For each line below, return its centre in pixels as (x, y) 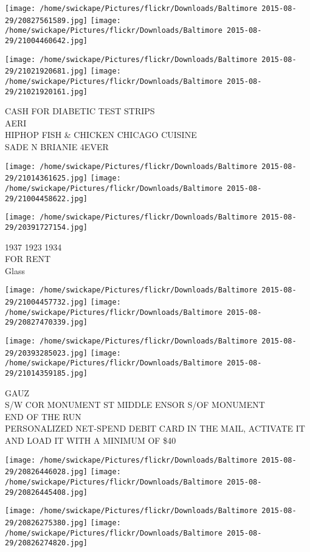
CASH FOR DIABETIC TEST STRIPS (80, 111)
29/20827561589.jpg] (46, 20)
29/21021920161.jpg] (46, 91)
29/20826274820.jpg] (46, 543)
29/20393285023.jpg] (46, 353)
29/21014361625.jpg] (46, 178)
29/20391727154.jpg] (46, 227)
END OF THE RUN (43, 416)
